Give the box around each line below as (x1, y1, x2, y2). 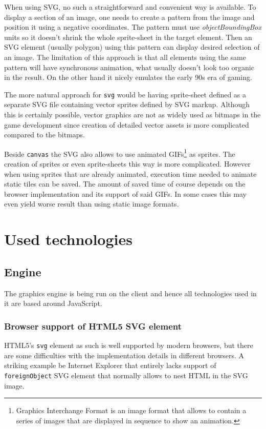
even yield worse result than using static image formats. (4, 198, 179, 209)
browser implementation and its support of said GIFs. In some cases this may (4, 188, 247, 199)
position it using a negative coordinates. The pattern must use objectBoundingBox (4, 22, 261, 32)
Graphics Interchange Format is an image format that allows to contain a (16, 405, 247, 416)
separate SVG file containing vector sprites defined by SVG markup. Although (4, 99, 250, 110)
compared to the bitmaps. (4, 129, 85, 140)
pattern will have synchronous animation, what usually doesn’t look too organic (4, 62, 254, 72)
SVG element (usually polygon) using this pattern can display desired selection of (4, 42, 260, 52)
